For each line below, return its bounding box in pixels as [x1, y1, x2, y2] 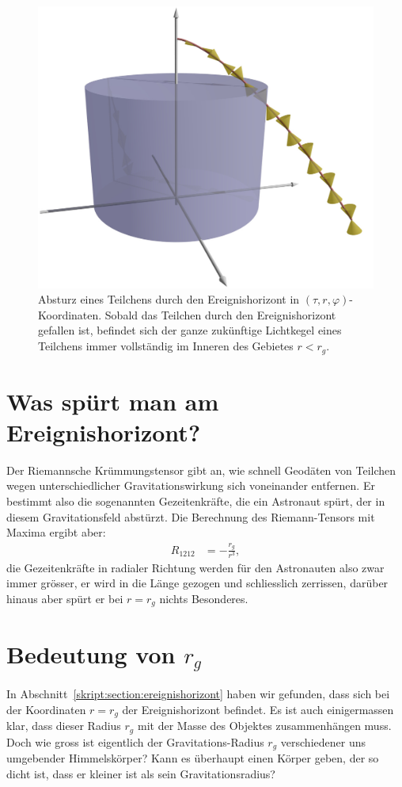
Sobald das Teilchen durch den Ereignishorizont [104, 306, 336, 323]
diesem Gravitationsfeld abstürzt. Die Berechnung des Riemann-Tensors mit [6, 508, 375, 525]
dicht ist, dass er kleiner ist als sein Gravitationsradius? [6, 765, 275, 781]
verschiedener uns [280, 733, 366, 750]
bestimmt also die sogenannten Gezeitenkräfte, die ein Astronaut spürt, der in [6, 493, 385, 509]
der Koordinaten [6, 701, 86, 717]
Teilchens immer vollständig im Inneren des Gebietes [38, 338, 294, 354]
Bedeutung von [6, 637, 176, 670]
